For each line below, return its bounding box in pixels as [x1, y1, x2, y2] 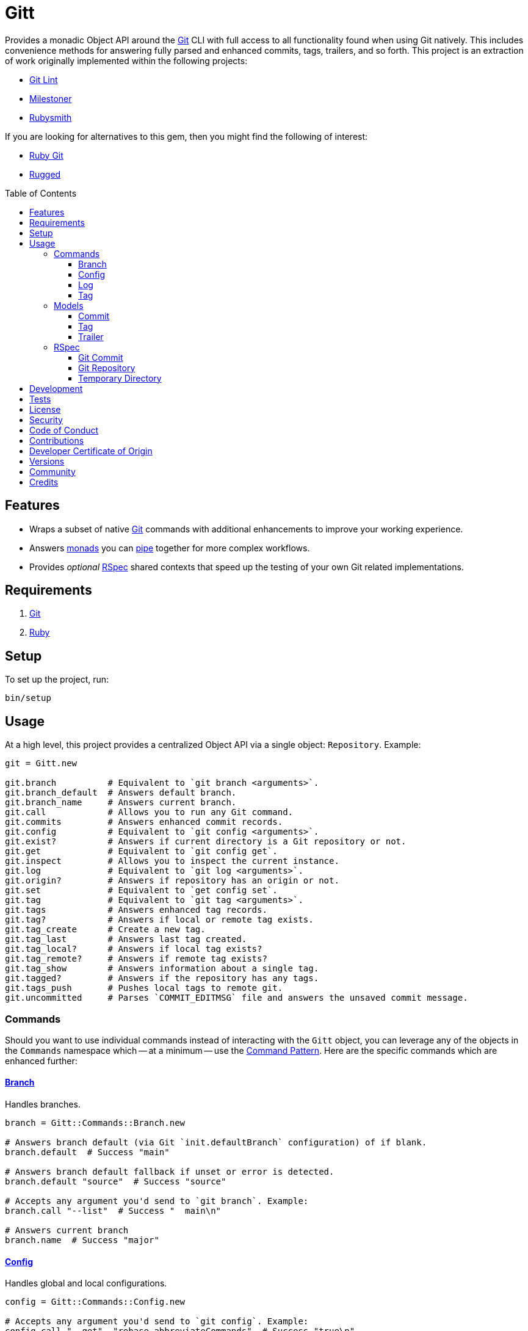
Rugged [29, 169, 61, 180]
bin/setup [5, 693, 51, 703]
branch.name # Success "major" [5, 1235, 159, 1246]
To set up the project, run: [5, 674, 109, 685]
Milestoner [29, 93, 72, 104]
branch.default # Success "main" [5, 1147, 170, 1158]
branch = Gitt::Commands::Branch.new [5, 1118, 186, 1128]
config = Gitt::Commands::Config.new [5, 1297, 186, 1307]
